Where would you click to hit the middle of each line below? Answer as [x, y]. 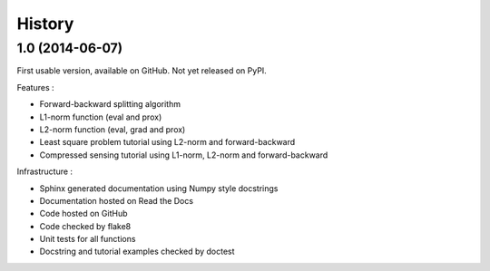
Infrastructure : [44, 171]
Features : [35, 87]
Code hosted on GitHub [83, 214]
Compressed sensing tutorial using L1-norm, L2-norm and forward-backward [184, 155]
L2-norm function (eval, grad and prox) [113, 129]
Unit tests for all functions [88, 239]
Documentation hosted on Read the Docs [117, 200]
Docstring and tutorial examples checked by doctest [137, 252]
